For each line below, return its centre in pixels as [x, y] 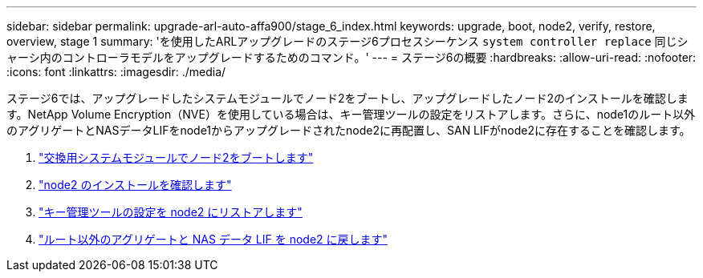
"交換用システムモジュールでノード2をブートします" [176, 157]
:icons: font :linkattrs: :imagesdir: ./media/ [116, 72]
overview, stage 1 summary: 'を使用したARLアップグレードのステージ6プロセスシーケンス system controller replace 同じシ [347, 41]
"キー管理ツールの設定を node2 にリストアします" [171, 212]
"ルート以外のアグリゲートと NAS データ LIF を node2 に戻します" [213, 239]
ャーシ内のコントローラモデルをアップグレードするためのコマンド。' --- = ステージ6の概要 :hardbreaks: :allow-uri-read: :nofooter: [351, 57]
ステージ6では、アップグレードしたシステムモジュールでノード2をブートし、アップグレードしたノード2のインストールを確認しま [347, 98]
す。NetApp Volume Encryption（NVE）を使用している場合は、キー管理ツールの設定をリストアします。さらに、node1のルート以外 [351, 114]
